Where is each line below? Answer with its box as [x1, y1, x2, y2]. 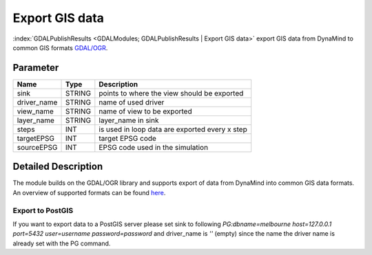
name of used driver [99, 97, 165, 107]
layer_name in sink [99, 115, 159, 125]
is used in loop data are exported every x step [99, 124, 247, 134]
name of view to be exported [99, 107, 192, 116]
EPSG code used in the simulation [99, 142, 209, 152]
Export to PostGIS [12, 206, 74, 215]
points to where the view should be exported [99, 88, 244, 98]
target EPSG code [99, 133, 156, 143]
